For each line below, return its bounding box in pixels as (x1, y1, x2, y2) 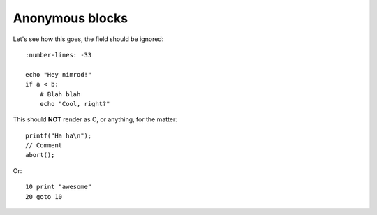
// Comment (25, 142, 63, 149)
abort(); (25, 151, 55, 159)
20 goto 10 (25, 193, 63, 200)
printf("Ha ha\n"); (25, 131, 92, 140)
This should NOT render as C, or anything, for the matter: (13, 115, 178, 124)
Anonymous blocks (13, 10, 128, 26)
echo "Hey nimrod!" (25, 71, 92, 78)
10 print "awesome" (25, 183, 92, 191)
